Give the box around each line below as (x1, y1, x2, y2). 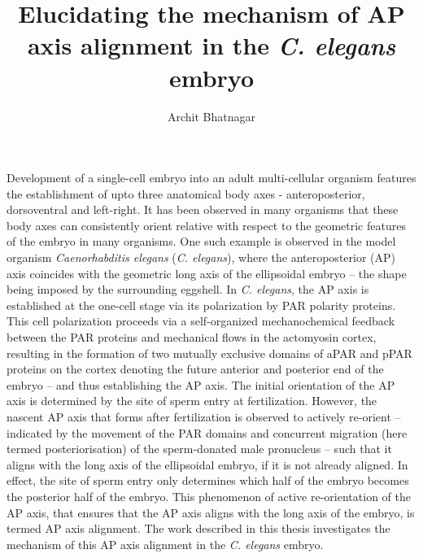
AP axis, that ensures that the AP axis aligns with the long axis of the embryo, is (7, 504, 415, 521)
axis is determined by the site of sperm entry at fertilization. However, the (7, 392, 377, 409)
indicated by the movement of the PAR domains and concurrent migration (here (7, 424, 408, 441)
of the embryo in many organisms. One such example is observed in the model (7, 233, 396, 250)
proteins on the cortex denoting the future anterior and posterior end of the (7, 360, 384, 377)
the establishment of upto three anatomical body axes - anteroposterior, (7, 185, 365, 202)
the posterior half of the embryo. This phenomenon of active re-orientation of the (7, 487, 411, 504)
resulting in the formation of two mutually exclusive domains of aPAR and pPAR (7, 344, 412, 361)
